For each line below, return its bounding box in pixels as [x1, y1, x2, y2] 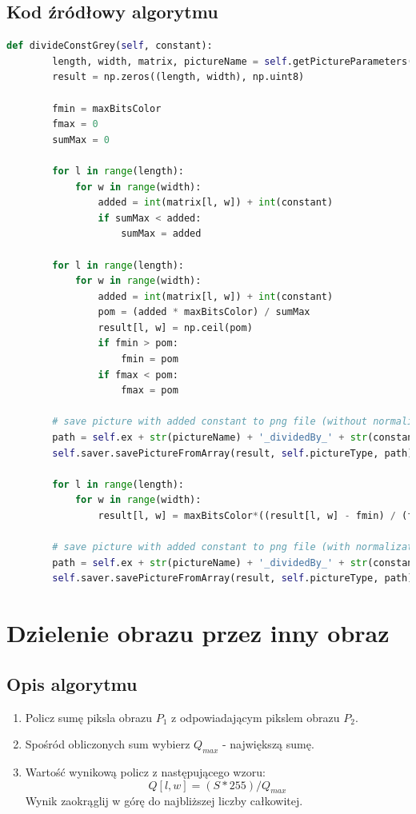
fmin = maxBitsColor [52, 102, 162, 114]
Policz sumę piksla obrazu [25, 708, 153, 725]
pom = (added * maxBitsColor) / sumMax [98, 306, 310, 318]
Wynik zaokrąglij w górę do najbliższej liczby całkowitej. [25, 792, 303, 809]
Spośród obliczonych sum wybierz [25, 736, 190, 752]
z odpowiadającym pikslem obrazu [171, 708, 340, 725]
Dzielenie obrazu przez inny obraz [6, 616, 390, 649]
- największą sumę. [222, 736, 314, 752]
